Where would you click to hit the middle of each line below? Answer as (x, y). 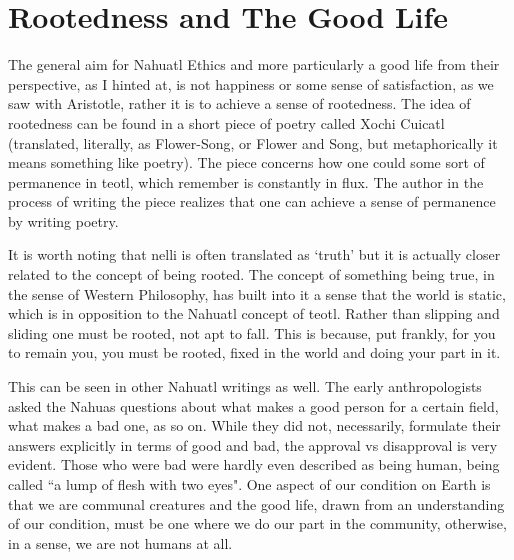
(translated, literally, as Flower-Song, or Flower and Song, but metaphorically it (253, 142)
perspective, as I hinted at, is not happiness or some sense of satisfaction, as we (251, 83)
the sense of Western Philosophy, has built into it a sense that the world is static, (257, 293)
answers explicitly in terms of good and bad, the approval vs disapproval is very (253, 444)
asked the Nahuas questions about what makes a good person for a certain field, (253, 405)
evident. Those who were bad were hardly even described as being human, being (254, 464)
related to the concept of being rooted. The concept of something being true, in (251, 274)
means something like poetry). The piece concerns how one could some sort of (246, 162)
